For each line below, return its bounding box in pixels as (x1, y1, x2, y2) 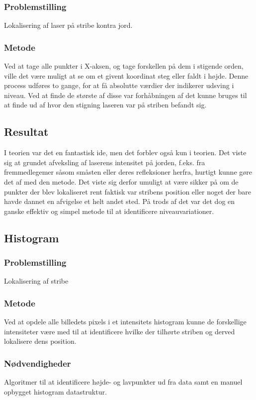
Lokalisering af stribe (4, 276, 69, 286)
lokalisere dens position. (4, 336, 77, 346)
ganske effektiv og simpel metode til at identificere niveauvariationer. (4, 205, 214, 216)
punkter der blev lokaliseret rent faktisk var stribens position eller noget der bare (4, 186, 251, 197)
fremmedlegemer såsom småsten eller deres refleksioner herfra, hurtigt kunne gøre (4, 167, 252, 177)
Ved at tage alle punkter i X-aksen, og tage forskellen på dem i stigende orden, (4, 61, 244, 71)
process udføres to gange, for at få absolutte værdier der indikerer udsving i (4, 80, 234, 91)
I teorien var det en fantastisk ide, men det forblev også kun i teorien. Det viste (4, 147, 247, 158)
